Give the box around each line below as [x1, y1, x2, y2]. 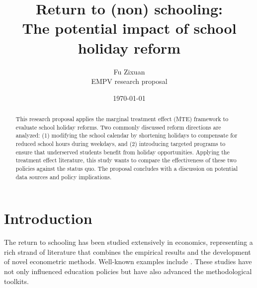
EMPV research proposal [91, 76, 168, 86]
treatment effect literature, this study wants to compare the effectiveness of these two [15, 156, 237, 164]
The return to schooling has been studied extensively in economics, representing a [4, 237, 253, 247]
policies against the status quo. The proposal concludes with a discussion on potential [15, 164, 238, 173]
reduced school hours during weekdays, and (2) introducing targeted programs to [15, 140, 226, 148]
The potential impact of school [22, 18, 237, 38]
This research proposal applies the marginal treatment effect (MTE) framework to [15, 115, 229, 123]
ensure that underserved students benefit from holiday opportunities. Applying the [15, 147, 230, 156]
